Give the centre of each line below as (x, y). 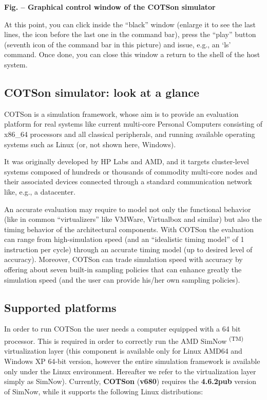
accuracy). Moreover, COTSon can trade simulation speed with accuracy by (123, 259)
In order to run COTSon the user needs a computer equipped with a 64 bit (122, 329)
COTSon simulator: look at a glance (102, 92)
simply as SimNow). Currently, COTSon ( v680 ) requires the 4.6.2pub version (130, 381)
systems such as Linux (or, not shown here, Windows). (90, 144)
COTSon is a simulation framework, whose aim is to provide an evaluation (121, 114)
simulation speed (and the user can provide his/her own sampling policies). (122, 279)
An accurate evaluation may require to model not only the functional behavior (128, 209)
